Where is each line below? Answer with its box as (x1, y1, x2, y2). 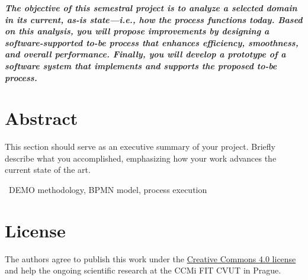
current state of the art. (5, 163, 91, 176)
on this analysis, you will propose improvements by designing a (5, 25, 269, 37)
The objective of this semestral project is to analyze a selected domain (5, 2, 297, 14)
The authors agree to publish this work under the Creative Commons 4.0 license (5, 252, 296, 265)
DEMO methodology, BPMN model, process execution (8, 184, 207, 196)
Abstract (5, 106, 78, 130)
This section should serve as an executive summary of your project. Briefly (5, 140, 275, 153)
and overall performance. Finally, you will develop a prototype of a (5, 48, 286, 60)
